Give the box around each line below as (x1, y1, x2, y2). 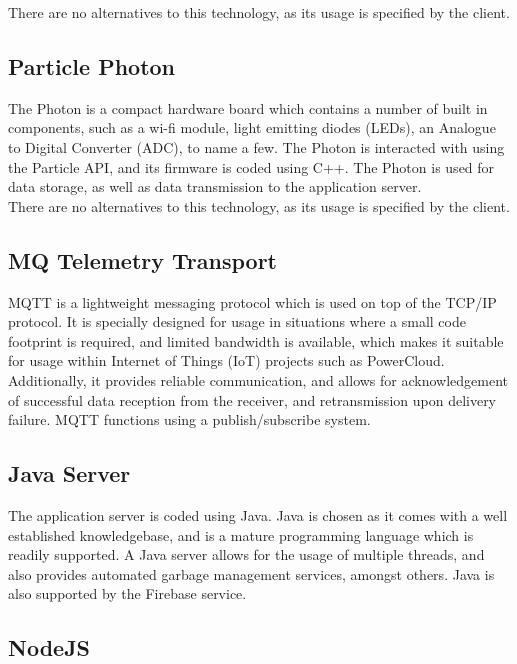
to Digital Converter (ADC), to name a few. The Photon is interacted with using (8, 136, 505, 157)
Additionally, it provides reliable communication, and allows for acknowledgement (8, 369, 509, 390)
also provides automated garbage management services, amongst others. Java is (8, 563, 495, 584)
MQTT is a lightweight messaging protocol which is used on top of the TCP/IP (8, 291, 497, 312)
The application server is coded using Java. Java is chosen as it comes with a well (8, 504, 508, 525)
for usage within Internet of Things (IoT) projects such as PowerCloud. (8, 350, 445, 371)
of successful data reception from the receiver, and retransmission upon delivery (8, 389, 497, 410)
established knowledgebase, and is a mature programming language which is (8, 524, 474, 545)
